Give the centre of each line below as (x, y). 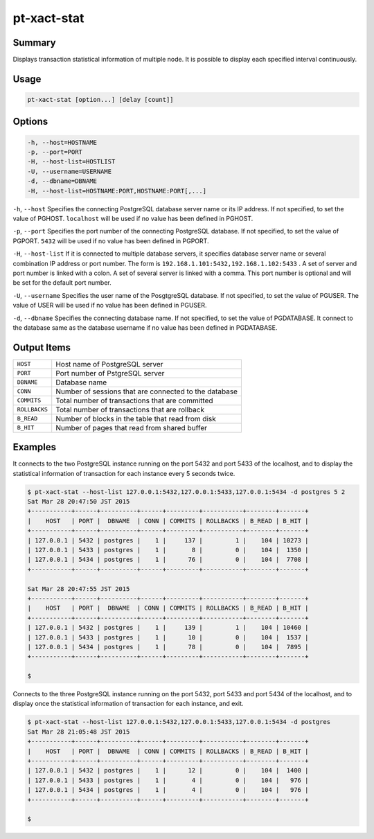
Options (30, 122)
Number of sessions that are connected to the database (147, 391)
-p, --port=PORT (55, 152)
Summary (34, 43)
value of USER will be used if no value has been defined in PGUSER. (110, 306)
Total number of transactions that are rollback (130, 409)
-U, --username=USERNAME (70, 171)
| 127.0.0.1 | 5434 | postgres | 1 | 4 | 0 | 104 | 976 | (168, 790)
